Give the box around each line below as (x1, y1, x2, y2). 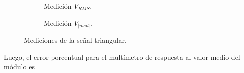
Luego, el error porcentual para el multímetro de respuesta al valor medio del (4, 51, 240, 62)
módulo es (4, 61, 35, 72)
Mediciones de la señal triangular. (24, 35, 127, 45)
